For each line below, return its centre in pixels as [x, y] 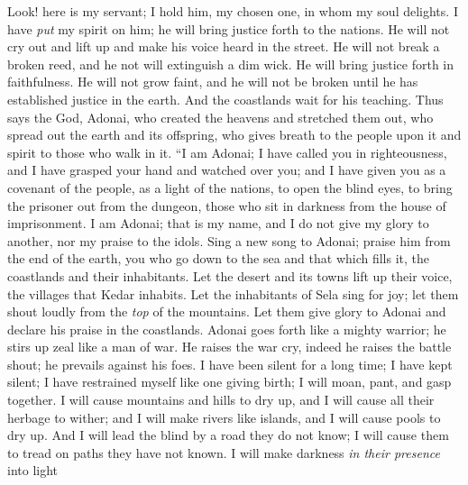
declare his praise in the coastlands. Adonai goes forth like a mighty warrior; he [227, 329]
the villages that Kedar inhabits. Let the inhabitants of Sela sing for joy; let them [233, 293]
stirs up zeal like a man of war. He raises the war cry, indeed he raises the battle [229, 347]
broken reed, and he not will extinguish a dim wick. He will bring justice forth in [231, 64]
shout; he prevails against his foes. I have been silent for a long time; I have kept [230, 364]
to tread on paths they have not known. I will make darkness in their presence [224, 452]
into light [33, 470]
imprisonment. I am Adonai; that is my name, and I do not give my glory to [218, 223]
